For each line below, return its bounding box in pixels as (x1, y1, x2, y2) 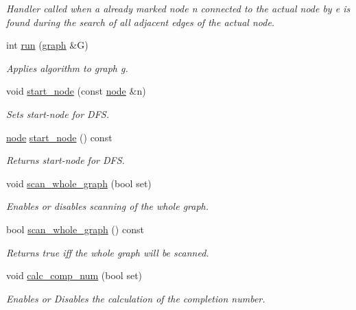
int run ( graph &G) (6, 38, 88, 52)
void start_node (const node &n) (6, 84, 146, 98)
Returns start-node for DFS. (6, 153, 125, 167)
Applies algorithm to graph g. (6, 60, 128, 75)
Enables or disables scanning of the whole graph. (6, 199, 209, 213)
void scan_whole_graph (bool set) (6, 176, 152, 190)
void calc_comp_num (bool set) (6, 268, 143, 283)
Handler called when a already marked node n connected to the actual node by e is (6, 1, 351, 15)
